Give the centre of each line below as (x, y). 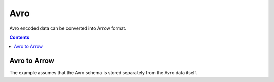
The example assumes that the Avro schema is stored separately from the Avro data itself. (103, 73)
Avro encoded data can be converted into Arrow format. (68, 28)
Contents (20, 37)
